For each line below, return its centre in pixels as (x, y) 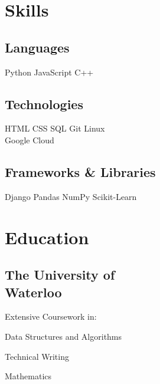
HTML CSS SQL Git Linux (55, 128)
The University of (60, 275)
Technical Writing (37, 356)
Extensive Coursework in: (51, 316)
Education (47, 237)
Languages (37, 47)
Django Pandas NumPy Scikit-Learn (71, 196)
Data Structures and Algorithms (63, 336)
